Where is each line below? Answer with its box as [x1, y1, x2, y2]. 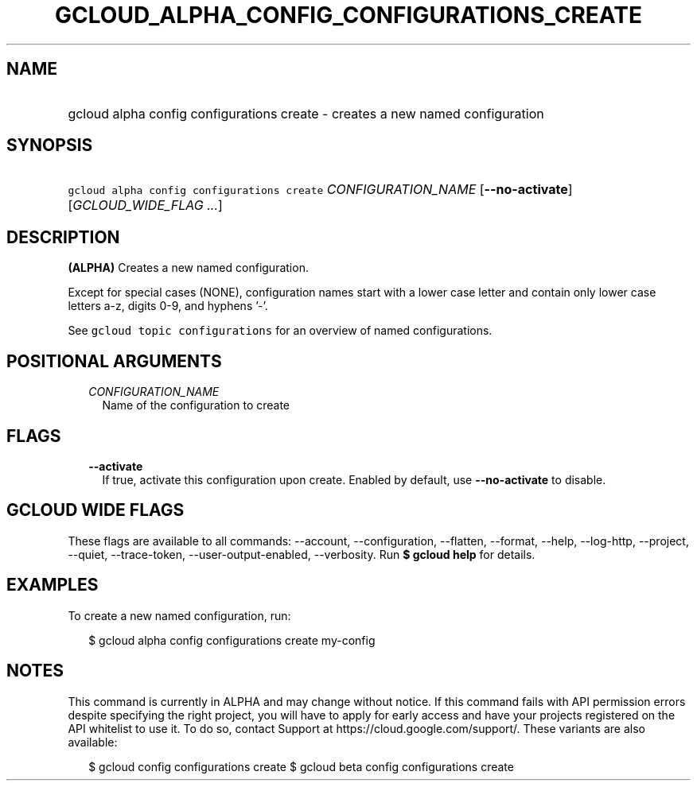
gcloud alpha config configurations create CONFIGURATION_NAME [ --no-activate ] [68, 181, 573, 198]
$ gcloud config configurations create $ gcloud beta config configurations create [88, 759, 514, 773]
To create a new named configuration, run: [68, 608, 291, 622]
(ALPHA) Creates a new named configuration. [68, 261, 309, 275]
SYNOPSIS [6, 135, 93, 156]
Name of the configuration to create [102, 398, 290, 413]
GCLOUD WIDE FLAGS [6, 500, 185, 521]
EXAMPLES [6, 575, 99, 595]
